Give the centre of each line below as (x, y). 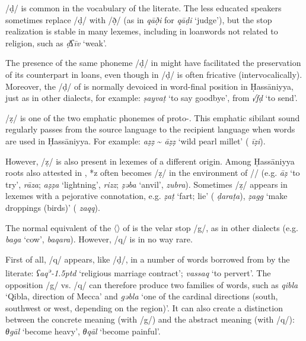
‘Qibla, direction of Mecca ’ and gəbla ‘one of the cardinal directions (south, (142, 296)
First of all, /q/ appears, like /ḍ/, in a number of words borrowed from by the (148, 259)
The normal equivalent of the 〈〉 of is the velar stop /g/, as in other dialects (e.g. (152, 227)
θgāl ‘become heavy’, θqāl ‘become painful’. (83, 331)
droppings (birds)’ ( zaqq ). (53, 207)
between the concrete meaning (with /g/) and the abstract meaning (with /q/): (150, 319)
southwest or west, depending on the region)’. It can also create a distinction (144, 307)
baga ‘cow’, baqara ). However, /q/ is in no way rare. (99, 239)
